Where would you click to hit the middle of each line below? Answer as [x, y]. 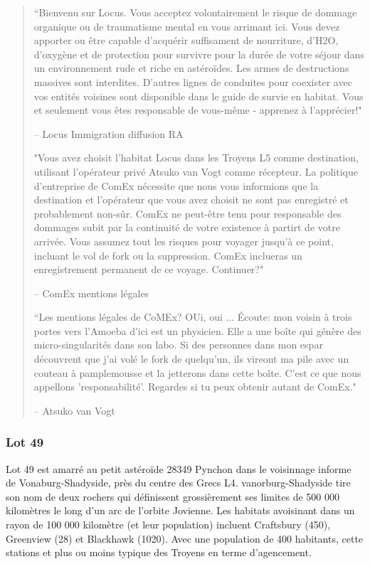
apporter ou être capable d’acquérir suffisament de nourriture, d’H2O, [186, 40]
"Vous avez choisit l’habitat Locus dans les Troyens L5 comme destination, [196, 158]
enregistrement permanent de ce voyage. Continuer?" [149, 269]
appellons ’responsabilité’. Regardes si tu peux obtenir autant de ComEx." [195, 387]
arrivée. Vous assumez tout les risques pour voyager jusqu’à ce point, [184, 241]
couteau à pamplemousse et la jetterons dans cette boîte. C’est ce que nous [197, 372]
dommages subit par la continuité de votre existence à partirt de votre [187, 227]
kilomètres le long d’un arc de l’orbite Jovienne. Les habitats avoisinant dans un [180, 510]
